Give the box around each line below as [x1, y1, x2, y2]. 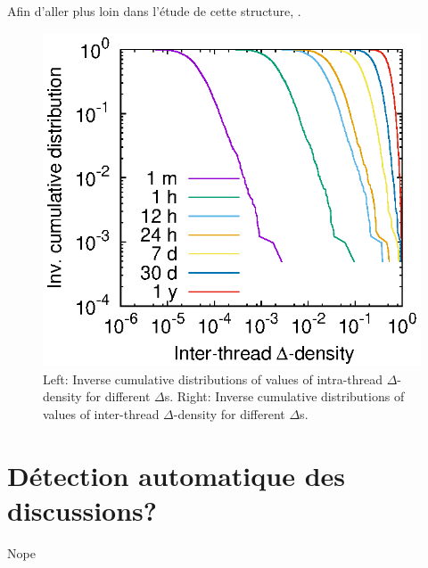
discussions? [7, 491, 158, 528]
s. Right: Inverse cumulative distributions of [164, 387, 405, 406]
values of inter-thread [43, 404, 160, 423]
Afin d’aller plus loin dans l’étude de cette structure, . [7, 2, 301, 20]
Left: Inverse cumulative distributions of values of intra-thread [43, 369, 383, 388]
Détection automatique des [7, 457, 346, 493]
